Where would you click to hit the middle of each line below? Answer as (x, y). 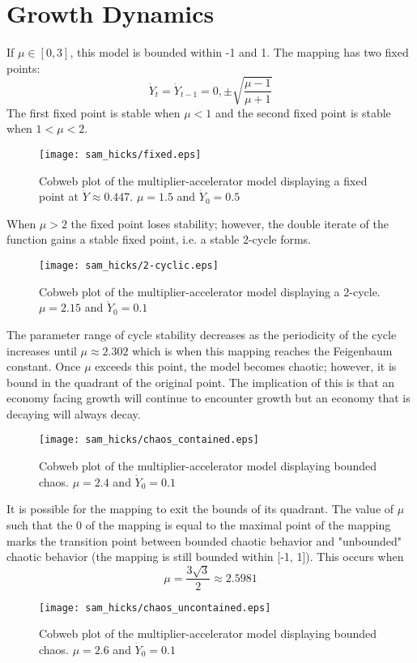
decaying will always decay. (74, 413)
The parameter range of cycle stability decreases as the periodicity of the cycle (202, 334)
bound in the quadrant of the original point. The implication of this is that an (201, 382)
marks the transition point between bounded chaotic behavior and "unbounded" (204, 540)
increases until (42, 350)
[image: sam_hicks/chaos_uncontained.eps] (155, 608)
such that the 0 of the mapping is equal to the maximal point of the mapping (199, 524)
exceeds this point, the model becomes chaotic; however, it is (246, 366)
